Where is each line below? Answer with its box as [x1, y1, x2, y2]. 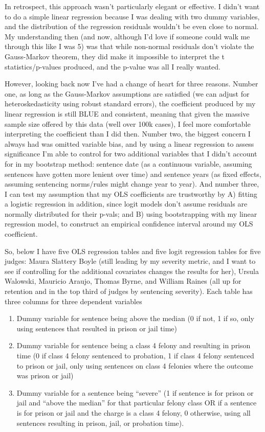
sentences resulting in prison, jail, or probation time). [16, 417, 184, 428]
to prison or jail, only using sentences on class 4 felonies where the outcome [16, 360, 253, 371]
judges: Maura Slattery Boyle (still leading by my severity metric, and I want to [5, 256, 256, 266]
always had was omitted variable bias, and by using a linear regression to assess [5, 138, 254, 149]
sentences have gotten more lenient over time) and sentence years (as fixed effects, [5, 168, 261, 179]
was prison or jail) [16, 370, 74, 381]
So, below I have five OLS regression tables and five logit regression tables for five [5, 245, 261, 256]
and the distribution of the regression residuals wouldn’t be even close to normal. [5, 21, 259, 32]
